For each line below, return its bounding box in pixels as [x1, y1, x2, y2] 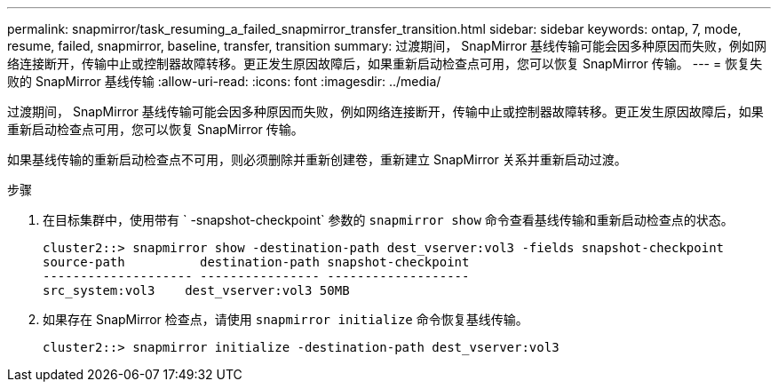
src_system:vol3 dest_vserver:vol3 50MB [43, 283, 350, 298]
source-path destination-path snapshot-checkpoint [43, 255, 470, 269]
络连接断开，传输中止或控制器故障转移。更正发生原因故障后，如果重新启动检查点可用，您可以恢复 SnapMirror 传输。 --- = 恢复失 [7, 56, 763, 71]
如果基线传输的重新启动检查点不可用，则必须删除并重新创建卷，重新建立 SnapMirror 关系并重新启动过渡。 [7, 152, 627, 167]
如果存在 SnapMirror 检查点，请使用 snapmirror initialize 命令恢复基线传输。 [43, 312, 528, 327]
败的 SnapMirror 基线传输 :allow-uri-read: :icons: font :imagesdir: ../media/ [7, 74, 441, 89]
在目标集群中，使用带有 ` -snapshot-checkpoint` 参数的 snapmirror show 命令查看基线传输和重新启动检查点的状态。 [43, 212, 734, 227]
